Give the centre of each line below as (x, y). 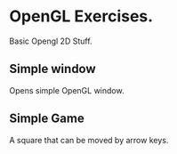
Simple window (52, 69)
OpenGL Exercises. (81, 16)
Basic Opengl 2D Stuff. (51, 41)
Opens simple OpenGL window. (67, 90)
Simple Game (47, 119)
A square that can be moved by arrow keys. (89, 140)
